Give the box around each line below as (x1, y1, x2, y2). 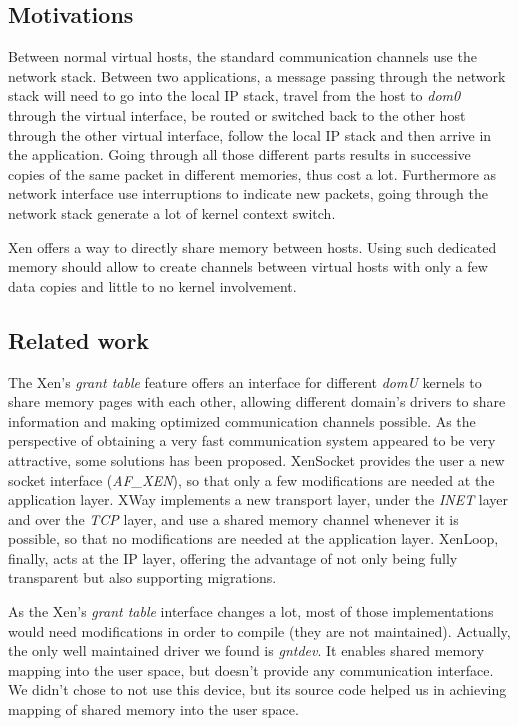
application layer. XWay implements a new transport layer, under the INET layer (8, 489, 509, 510)
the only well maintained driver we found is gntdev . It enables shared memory (8, 640, 485, 661)
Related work (8, 324, 150, 355)
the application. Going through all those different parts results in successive (8, 144, 471, 165)
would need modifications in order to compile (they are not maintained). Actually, (8, 620, 511, 641)
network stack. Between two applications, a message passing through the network (8, 65, 506, 86)
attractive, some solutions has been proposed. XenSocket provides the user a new (8, 449, 505, 470)
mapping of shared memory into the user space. (8, 699, 299, 720)
